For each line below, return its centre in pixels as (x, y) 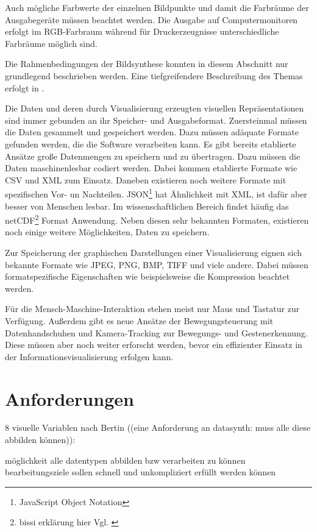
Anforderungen (69, 398)
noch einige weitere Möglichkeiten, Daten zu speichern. (107, 232)
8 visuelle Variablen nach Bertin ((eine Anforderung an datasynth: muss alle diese (158, 427)
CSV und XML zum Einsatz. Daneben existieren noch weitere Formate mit (146, 179)
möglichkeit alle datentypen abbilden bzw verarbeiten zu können (125, 460)
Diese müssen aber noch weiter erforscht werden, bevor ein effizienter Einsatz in (154, 345)
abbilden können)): (40, 440)
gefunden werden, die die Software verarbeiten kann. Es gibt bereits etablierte (151, 144)
